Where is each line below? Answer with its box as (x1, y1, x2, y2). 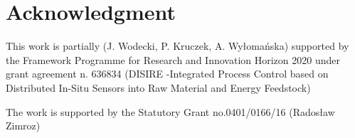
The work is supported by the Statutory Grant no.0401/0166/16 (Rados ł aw (6, 104, 335, 119)
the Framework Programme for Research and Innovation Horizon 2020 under (6, 52, 340, 67)
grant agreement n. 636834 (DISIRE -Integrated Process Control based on (6, 66, 329, 81)
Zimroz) (6, 118, 41, 133)
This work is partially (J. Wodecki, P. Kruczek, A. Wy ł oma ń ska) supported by (6, 38, 349, 53)
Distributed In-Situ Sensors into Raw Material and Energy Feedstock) (6, 80, 311, 95)
